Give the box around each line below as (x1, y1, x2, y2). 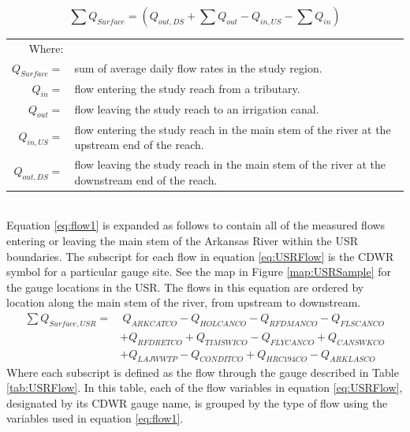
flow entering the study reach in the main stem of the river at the (74, 121, 391, 137)
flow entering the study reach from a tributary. (74, 80, 300, 97)
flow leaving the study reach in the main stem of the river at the (74, 156, 386, 173)
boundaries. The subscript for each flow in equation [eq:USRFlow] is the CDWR (6, 248, 394, 264)
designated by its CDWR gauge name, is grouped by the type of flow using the (6, 394, 388, 411)
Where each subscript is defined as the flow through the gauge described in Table (6, 363, 399, 380)
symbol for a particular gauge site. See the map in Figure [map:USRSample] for (6, 263, 392, 280)
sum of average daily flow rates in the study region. (74, 60, 322, 76)
